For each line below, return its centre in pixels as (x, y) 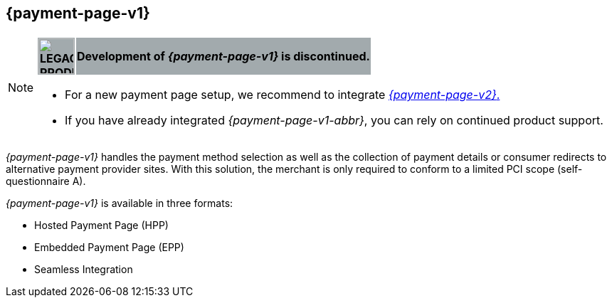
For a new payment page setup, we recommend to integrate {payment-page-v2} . (283, 95)
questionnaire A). (46, 181)
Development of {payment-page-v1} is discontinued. (223, 57)
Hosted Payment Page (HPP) (101, 225)
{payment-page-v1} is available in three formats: (120, 203)
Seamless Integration (84, 270)
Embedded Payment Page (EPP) (109, 248)
